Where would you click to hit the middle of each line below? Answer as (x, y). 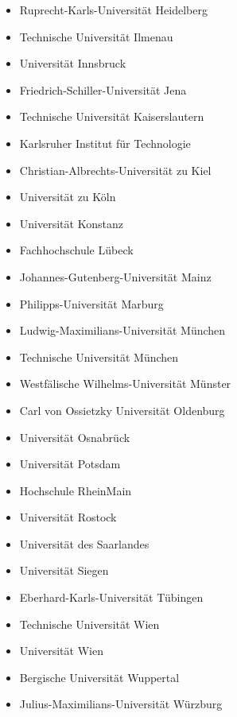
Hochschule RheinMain (76, 490)
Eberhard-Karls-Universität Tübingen (111, 597)
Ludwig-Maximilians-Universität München (122, 330)
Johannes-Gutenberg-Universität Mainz (115, 276)
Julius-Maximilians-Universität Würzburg (121, 704)
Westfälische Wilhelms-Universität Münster (125, 384)
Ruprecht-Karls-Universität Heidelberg (113, 10)
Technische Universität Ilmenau (96, 36)
